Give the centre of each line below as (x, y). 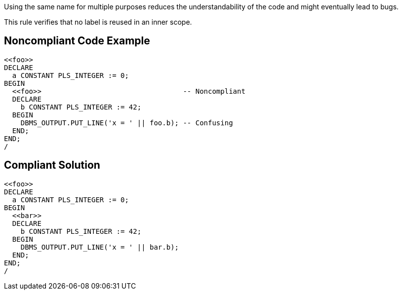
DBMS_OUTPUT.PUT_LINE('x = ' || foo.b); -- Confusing (127, 123)
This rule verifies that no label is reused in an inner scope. (98, 22)
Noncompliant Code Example (77, 41)
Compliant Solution (52, 165)
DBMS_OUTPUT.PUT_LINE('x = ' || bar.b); (100, 247)
